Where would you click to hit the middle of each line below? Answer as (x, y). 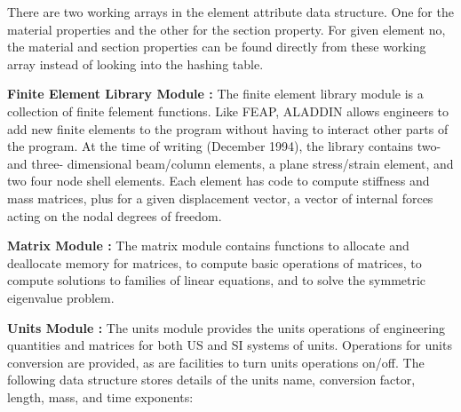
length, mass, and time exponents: (100, 396)
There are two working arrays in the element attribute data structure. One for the (230, 12)
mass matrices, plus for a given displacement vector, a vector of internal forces (220, 198)
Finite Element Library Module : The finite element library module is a (215, 94)
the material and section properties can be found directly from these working (217, 47)
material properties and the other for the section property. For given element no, (227, 29)
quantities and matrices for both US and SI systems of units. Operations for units (230, 345)
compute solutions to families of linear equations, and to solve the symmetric (217, 280)
